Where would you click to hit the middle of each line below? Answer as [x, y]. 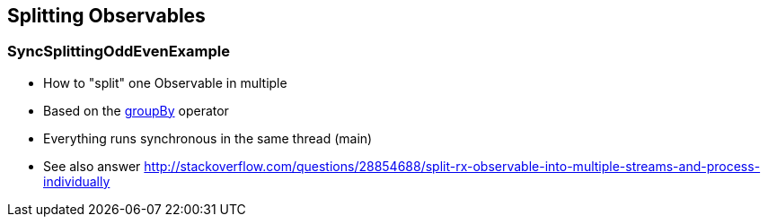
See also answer [92, 166]
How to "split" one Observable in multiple [165, 82]
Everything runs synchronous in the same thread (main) [208, 138]
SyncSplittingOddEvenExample [119, 52]
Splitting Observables [106, 16]
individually [77, 181]
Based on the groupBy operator [136, 110]
